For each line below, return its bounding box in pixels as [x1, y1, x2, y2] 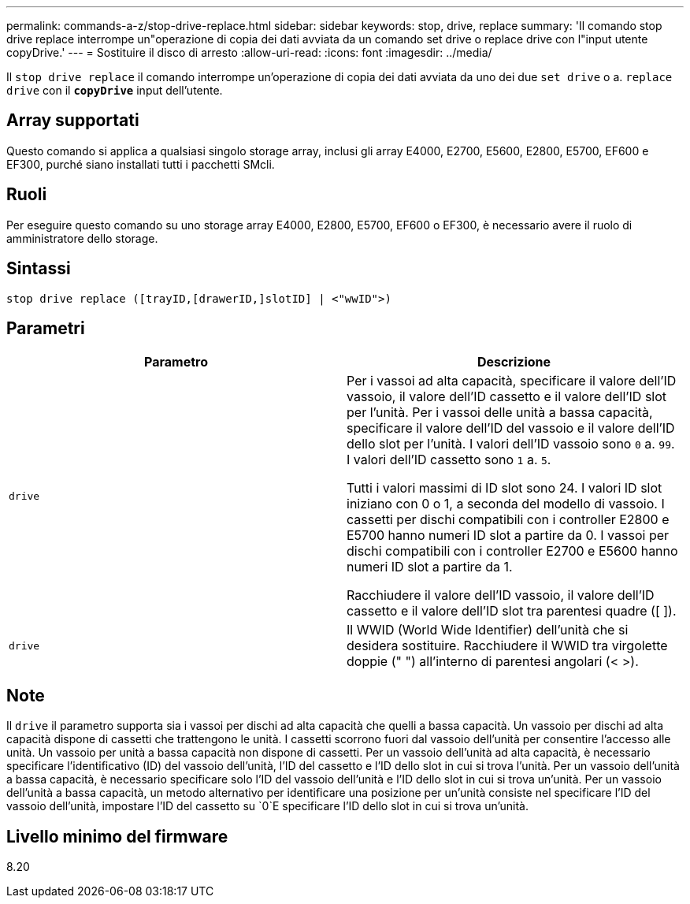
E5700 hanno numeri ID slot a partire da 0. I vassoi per [347, 527, 670, 544]
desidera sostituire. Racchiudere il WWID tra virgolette [347, 638, 668, 654]
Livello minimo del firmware [6, 826, 228, 846]
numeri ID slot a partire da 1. [347, 559, 513, 575]
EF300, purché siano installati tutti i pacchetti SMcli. [6, 157, 275, 171]
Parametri [6, 318, 85, 338]
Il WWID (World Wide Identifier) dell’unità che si [347, 622, 629, 638]
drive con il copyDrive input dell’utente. [6, 84, 223, 97]
